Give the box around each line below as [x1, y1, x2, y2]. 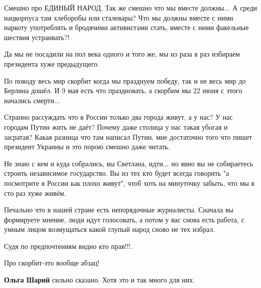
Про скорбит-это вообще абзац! [4, 257, 99, 268]
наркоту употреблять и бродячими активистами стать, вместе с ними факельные [4, 22, 249, 33]
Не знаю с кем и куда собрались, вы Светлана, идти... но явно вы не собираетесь [4, 158, 253, 168]
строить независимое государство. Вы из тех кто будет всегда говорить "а [4, 168, 229, 178]
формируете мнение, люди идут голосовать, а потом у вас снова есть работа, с [4, 214, 244, 224]
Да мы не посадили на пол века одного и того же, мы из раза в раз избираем [4, 49, 240, 59]
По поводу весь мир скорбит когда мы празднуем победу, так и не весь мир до [4, 75, 246, 86]
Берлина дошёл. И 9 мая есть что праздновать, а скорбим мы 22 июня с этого [4, 85, 242, 96]
